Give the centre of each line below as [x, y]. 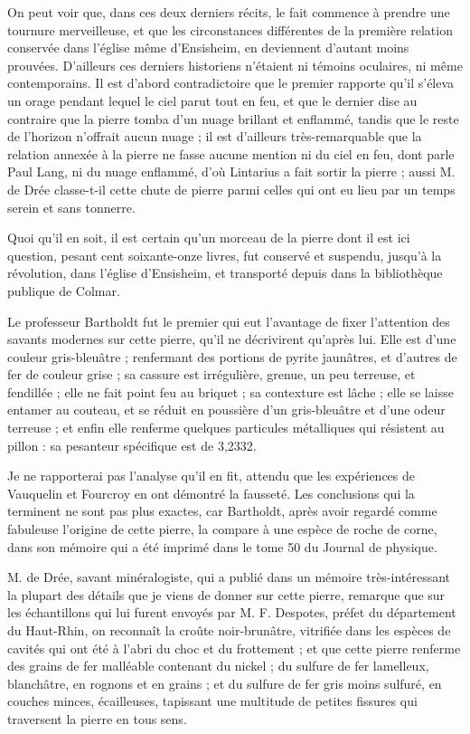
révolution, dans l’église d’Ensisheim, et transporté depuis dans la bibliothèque [225, 273]
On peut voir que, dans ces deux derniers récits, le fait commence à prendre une [229, 12]
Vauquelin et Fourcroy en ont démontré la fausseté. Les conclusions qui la [211, 493]
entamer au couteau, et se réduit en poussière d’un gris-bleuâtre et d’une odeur [226, 410]
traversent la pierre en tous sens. [97, 718]
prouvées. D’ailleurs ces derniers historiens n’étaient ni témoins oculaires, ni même [235, 65]
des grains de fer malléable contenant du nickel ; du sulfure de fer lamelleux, [218, 666]
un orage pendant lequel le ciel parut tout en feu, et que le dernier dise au [212, 100]
